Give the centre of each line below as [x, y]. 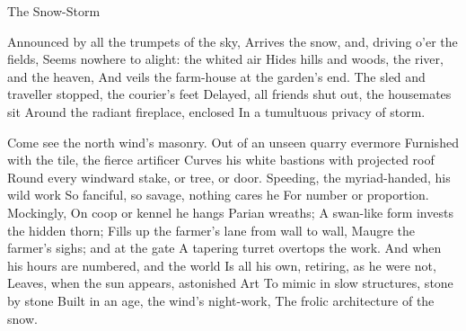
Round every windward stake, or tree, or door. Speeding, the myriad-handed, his [229, 177]
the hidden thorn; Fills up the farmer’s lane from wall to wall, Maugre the [211, 230]
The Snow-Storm [54, 11]
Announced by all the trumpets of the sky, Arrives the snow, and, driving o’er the [233, 41]
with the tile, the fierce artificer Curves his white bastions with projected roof [221, 160]
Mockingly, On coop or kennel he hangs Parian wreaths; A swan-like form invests [230, 212]
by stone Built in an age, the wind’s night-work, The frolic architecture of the [221, 300]
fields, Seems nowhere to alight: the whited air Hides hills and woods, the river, [225, 59]
